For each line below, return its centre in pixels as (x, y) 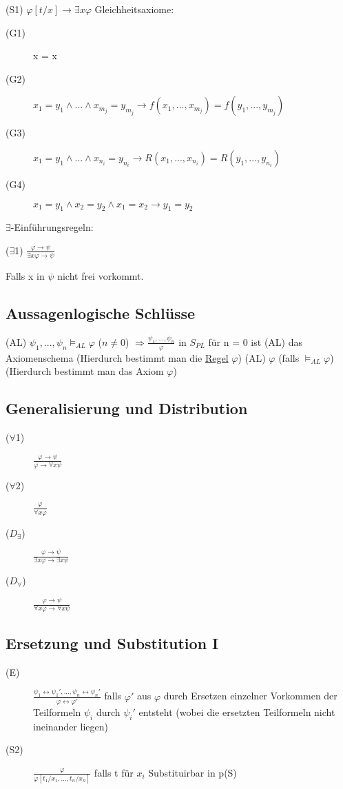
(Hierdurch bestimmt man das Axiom (85, 371)
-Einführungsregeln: (52, 227)
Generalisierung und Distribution (127, 408)
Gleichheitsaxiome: (134, 9)
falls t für (114, 772)
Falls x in (25, 275)
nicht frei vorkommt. (101, 275)
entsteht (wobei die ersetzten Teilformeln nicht (237, 711)
